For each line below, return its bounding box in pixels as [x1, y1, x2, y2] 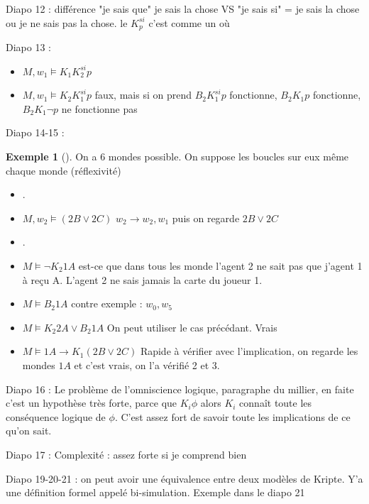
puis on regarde [172, 210, 240, 225]
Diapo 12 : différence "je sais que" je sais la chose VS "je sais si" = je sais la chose [6, 1, 360, 16]
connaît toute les [239, 395, 312, 410]
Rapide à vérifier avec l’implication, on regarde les [140, 344, 358, 358]
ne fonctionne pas [61, 101, 138, 116]
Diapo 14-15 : [6, 125, 65, 140]
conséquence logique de [6, 409, 106, 424]
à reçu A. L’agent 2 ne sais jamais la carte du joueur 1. [22, 272, 263, 287]
